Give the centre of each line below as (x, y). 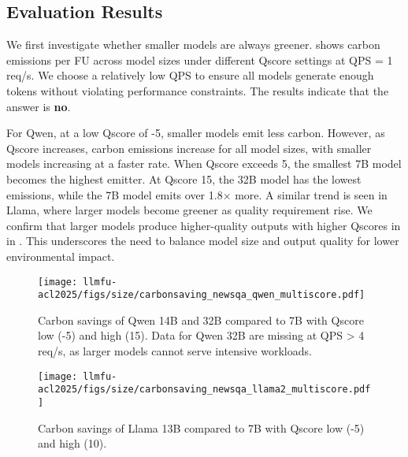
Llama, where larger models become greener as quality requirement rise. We (189, 210)
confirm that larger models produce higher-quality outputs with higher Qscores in (204, 225)
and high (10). (72, 443)
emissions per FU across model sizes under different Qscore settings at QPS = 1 (200, 59)
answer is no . (39, 106)
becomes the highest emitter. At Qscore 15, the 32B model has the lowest (184, 178)
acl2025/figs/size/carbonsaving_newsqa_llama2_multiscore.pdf (204, 390)
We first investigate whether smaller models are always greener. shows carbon (193, 45)
